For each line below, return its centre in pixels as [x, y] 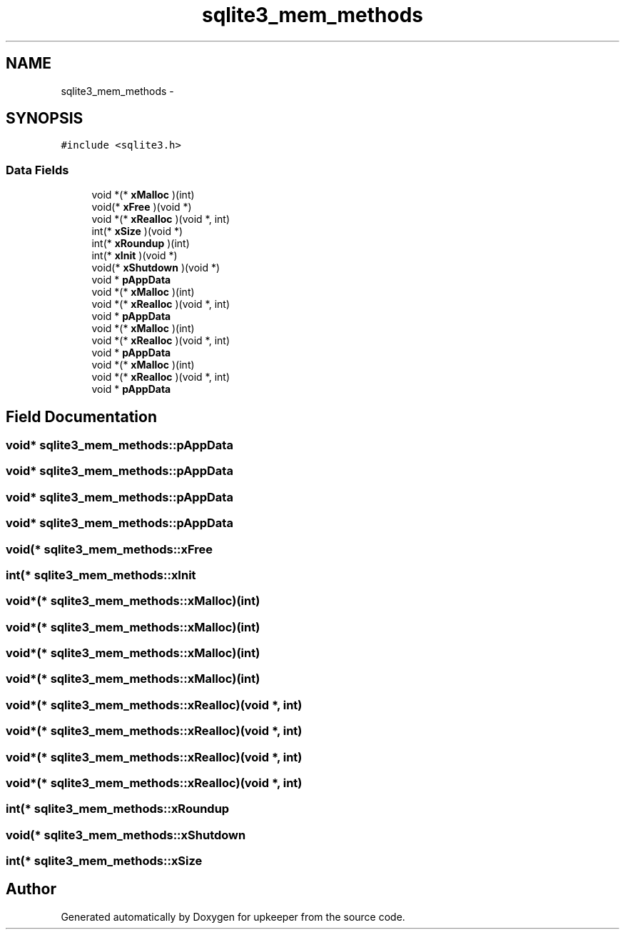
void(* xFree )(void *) [142, 207]
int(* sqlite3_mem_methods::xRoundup [118, 809]
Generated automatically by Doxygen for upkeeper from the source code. [233, 916]
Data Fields [37, 170]
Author [31, 889]
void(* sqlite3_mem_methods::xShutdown [126, 835]
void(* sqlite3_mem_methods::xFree [110, 549]
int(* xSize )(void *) [137, 231]
